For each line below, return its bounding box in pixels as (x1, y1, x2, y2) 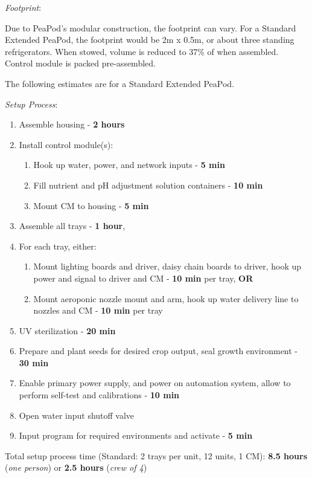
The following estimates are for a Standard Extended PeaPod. (5, 77, 235, 89)
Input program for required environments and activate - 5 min (19, 429, 253, 442)
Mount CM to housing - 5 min (33, 199, 149, 212)
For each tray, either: (19, 239, 97, 252)
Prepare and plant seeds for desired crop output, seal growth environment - (19, 344, 298, 357)
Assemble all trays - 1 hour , (19, 219, 126, 232)
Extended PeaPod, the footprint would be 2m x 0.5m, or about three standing (5, 33, 294, 46)
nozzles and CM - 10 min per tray (33, 304, 163, 317)
